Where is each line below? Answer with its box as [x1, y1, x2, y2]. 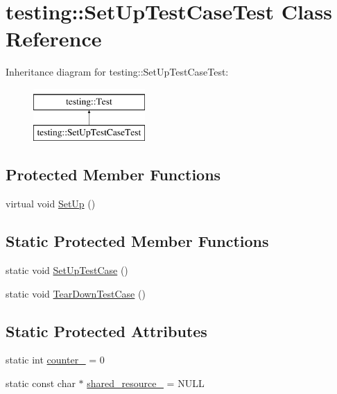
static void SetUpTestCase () [6, 263, 128, 277]
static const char [6, 376, 76, 391]
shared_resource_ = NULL [87, 376, 205, 391]
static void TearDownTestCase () [6, 286, 146, 300]
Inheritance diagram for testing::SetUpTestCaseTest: [6, 65, 229, 79]
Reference [6, 24, 102, 53]
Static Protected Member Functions [6, 230, 269, 252]
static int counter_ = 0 [6, 352, 105, 367]
